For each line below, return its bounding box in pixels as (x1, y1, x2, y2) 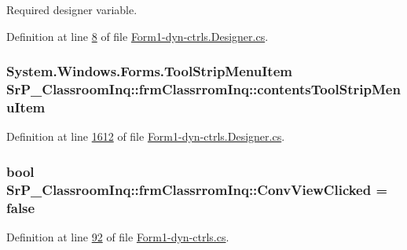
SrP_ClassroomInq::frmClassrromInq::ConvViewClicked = (6, 179, 388, 199)
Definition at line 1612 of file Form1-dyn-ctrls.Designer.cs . (6, 128, 285, 145)
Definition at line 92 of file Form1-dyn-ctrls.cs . (6, 228, 229, 244)
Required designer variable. (6, 2, 137, 17)
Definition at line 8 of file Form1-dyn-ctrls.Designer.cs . (6, 28, 269, 44)
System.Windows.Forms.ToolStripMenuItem (6, 61, 292, 81)
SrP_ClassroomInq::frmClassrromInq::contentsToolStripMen (6, 79, 401, 99)
